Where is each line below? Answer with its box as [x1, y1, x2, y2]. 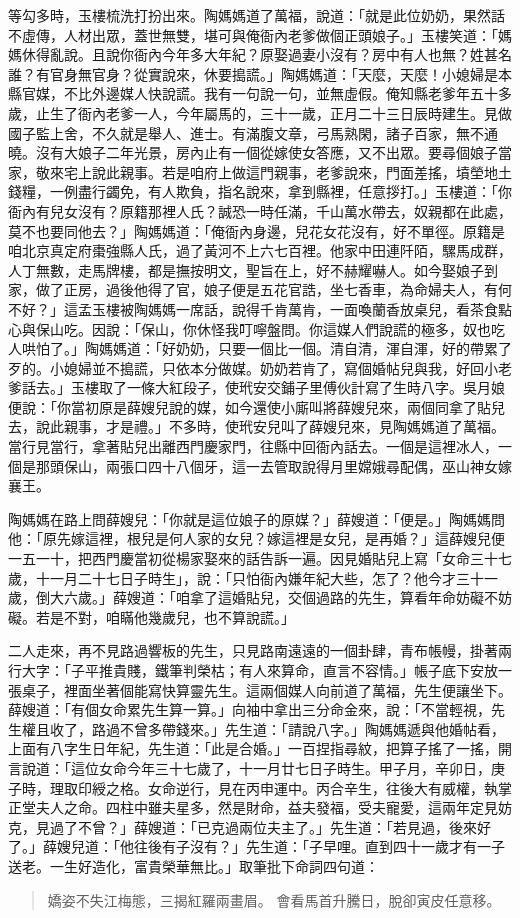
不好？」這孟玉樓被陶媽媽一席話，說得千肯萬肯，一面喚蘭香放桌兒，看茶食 [8, 298, 498, 319]
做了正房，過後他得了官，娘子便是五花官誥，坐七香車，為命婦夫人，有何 [35, 279, 512, 300]
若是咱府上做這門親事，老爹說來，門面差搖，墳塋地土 [161, 161, 512, 182]
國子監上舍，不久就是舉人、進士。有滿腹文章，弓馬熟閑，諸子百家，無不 [8, 122, 484, 143]
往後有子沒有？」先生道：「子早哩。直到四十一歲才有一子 [133, 836, 505, 857]
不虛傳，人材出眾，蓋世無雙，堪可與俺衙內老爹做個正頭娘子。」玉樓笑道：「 [8, 24, 498, 45]
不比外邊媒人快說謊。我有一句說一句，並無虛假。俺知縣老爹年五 [63, 83, 484, 104]
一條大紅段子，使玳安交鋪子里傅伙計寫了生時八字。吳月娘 [126, 377, 505, 398]
